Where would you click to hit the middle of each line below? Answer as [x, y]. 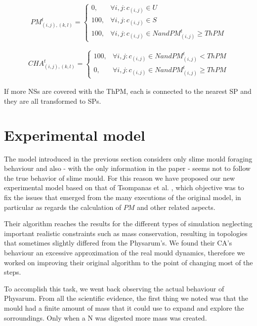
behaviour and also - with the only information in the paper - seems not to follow [127, 168]
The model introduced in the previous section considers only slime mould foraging [128, 158]
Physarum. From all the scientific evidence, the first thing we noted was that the [126, 298]
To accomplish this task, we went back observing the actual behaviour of [114, 288]
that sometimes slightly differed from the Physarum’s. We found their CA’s [118, 243]
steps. [13, 272]
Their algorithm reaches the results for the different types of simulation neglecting [128, 224]
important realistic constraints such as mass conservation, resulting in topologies [126, 233]
